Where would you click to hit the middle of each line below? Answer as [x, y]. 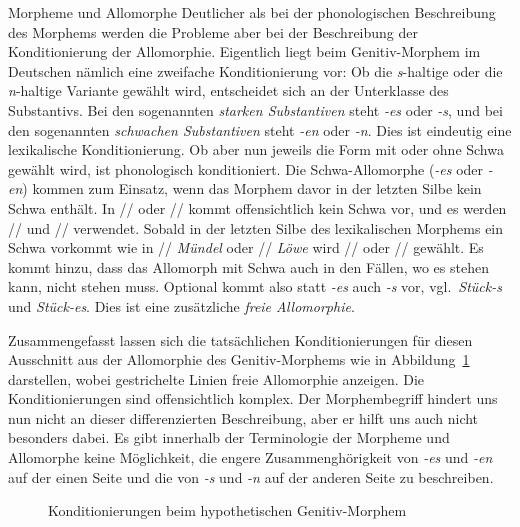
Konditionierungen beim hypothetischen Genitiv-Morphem [227, 510]
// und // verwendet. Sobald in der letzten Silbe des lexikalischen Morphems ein [256, 227]
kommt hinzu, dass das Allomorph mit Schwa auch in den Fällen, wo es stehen [248, 266]
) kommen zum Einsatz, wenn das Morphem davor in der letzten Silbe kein [252, 188]
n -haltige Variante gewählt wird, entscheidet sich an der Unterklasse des [228, 90]
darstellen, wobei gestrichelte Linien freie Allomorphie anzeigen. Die [216, 378]
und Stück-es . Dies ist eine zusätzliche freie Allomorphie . [181, 305]
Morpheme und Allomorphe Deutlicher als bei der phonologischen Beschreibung [252, 12]
